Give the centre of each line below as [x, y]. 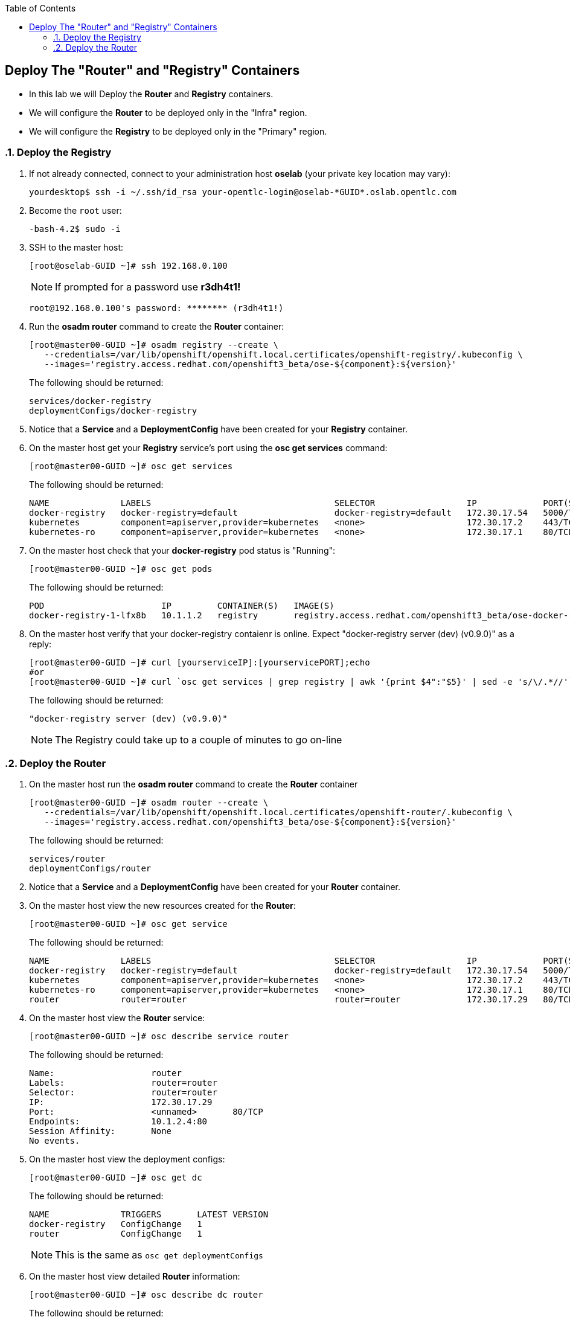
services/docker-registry [90, 401]
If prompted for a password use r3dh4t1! [148, 287]
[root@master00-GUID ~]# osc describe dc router [146, 1295]
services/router [67, 859]
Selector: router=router [123, 1093]
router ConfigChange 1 [116, 1234]
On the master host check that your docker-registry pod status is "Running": [182, 550]
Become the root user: [75, 210]
